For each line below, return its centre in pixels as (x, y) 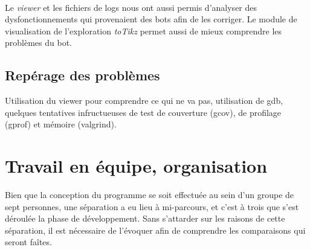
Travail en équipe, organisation (136, 166)
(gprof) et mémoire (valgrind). (61, 124)
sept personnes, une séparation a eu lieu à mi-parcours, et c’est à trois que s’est (152, 206)
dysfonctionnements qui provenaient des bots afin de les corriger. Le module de (151, 19)
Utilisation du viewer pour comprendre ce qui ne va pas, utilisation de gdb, (144, 101)
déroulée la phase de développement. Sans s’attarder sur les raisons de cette (145, 218)
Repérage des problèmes (82, 75)
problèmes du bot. (38, 43)
